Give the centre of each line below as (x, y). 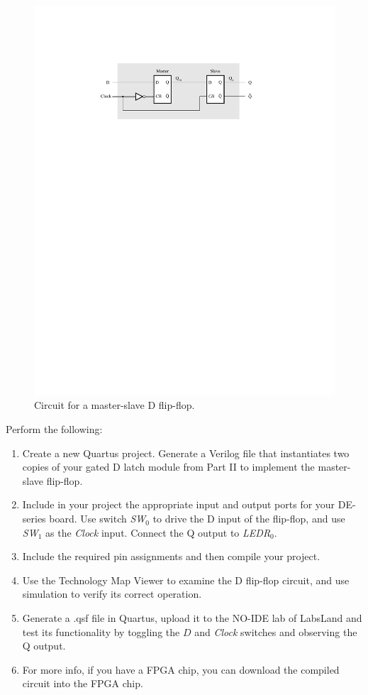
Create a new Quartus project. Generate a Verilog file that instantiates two (186, 453)
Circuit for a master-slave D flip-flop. (115, 405)
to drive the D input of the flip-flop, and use (249, 519)
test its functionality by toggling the (101, 631)
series (34, 519)
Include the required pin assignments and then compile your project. (171, 556)
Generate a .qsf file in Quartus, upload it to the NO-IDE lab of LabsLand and (192, 618)
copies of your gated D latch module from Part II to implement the (168, 467)
